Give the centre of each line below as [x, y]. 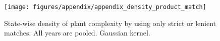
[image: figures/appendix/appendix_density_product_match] [105, 7]
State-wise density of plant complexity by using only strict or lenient [110, 23]
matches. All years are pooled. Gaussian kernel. [77, 33]
